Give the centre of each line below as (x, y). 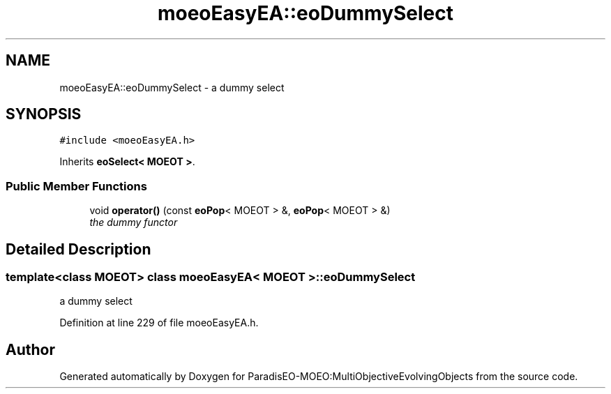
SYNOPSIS (44, 114)
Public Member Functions (76, 186)
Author (30, 349)
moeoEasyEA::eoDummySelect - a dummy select (172, 87)
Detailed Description (78, 249)
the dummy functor (134, 222)
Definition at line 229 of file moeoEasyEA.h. (159, 323)
